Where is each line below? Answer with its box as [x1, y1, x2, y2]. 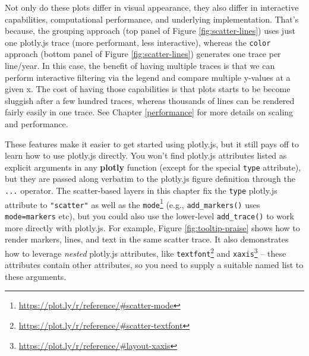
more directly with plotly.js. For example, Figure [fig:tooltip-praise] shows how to [5, 221, 300, 234]
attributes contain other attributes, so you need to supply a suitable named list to [5, 259, 304, 271]
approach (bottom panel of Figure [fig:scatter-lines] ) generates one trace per [5, 48, 281, 60]
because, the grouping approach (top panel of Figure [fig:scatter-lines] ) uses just [5, 24, 295, 37]
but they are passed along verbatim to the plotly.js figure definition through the [5, 172, 295, 185]
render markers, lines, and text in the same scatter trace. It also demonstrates [5, 233, 289, 245]
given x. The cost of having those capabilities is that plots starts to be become [5, 83, 291, 95]
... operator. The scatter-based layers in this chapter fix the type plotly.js [5, 184, 278, 197]
